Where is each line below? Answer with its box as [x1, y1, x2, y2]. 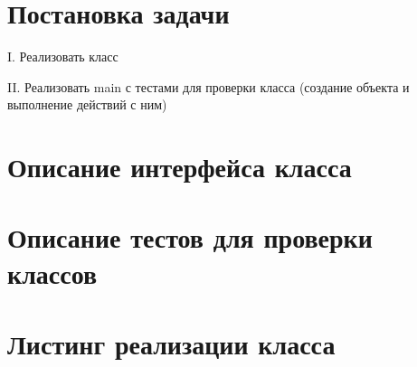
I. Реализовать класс [7, 47, 118, 66]
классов [7, 254, 98, 291]
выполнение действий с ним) [7, 95, 167, 114]
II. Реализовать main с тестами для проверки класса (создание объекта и [7, 77, 410, 96]
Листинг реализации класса [7, 325, 336, 362]
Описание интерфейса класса [7, 148, 352, 185]
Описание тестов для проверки [7, 219, 373, 256]
